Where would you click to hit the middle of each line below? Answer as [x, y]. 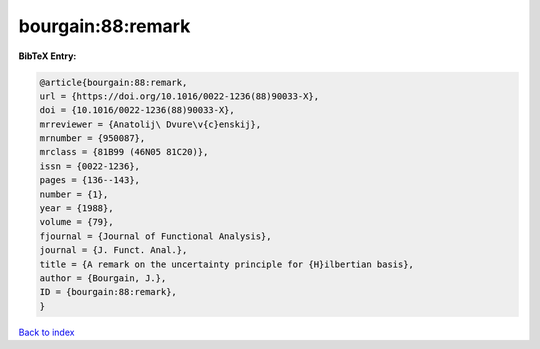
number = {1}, [74, 194]
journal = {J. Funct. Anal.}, [113, 250]
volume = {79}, [76, 222]
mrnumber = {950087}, [92, 138]
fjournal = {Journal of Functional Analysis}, [155, 236]
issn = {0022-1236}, [89, 166]
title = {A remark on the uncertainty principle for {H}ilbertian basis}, [227, 264]
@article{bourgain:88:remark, [113, 82]
